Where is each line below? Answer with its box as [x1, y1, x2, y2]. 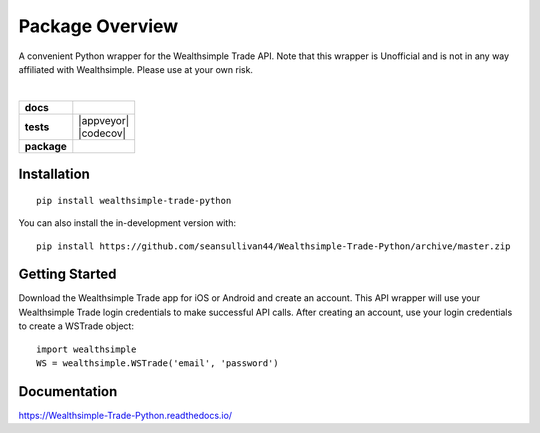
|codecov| [78, 126, 127, 140]
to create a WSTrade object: [18, 320, 135, 332]
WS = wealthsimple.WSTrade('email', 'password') [36, 357, 279, 369]
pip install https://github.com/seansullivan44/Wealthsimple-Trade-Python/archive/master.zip [36, 240, 511, 252]
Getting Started [18, 266, 117, 283]
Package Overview [18, 15, 179, 37]
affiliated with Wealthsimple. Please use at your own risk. [18, 63, 254, 75]
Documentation [18, 383, 118, 400]
